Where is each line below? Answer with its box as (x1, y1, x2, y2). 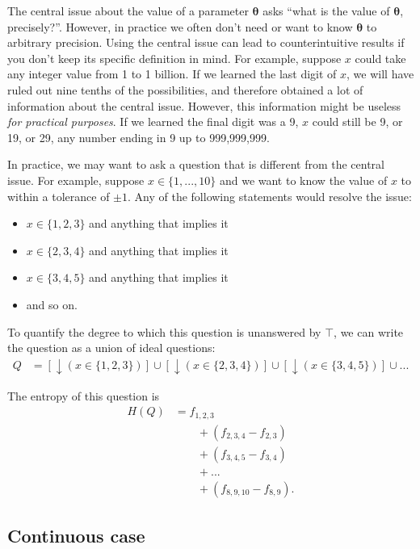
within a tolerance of (7, 187, 110, 204)
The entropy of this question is (7, 387, 160, 404)
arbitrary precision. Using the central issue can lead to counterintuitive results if (7, 34, 405, 51)
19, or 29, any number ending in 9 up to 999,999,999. (7, 128, 270, 145)
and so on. (26, 295, 78, 312)
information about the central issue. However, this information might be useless (7, 97, 401, 114)
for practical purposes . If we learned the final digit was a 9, (7, 113, 299, 130)
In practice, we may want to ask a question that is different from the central (7, 156, 384, 173)
